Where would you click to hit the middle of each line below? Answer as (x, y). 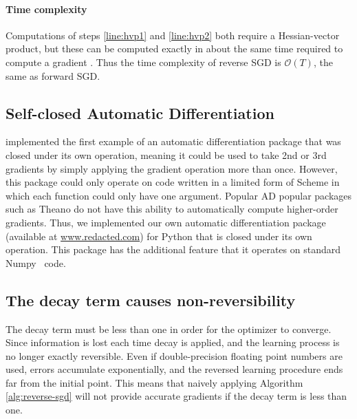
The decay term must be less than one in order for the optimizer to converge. (169, 329)
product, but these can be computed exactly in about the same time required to (174, 49)
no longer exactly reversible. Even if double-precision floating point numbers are (174, 355)
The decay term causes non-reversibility (151, 300)
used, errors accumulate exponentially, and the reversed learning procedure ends (174, 369)
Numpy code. (36, 262)
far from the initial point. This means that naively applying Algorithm (154, 382)
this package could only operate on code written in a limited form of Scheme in (173, 182)
